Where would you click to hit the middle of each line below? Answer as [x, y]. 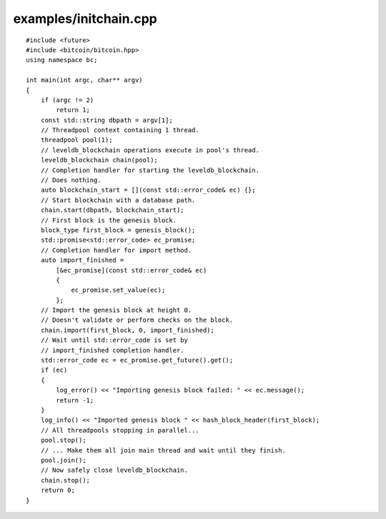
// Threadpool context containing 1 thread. [120, 130]
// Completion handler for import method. [116, 250]
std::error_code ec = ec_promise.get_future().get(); [137, 360]
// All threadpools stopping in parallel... [120, 430]
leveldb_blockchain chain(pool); [99, 160]
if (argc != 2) [67, 100]
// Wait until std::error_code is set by [114, 340]
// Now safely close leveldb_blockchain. [114, 470]
